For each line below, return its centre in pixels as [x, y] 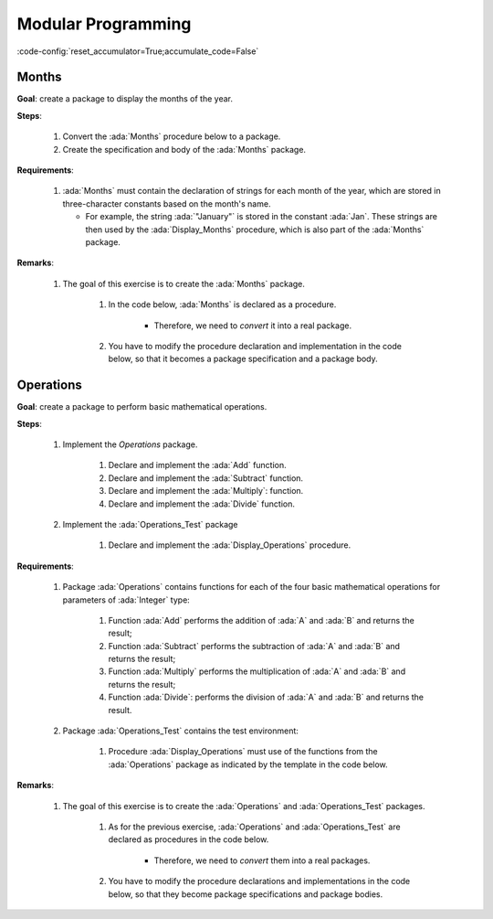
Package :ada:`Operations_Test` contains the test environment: [180, 731]
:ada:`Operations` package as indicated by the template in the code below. [248, 764]
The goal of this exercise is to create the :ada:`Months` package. [184, 283]
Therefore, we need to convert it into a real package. [252, 326]
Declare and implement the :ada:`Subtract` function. [206, 478]
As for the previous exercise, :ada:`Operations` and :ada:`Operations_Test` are [254, 827]
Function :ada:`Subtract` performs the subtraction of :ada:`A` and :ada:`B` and [254, 646]
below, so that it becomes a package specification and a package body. [243, 359]
